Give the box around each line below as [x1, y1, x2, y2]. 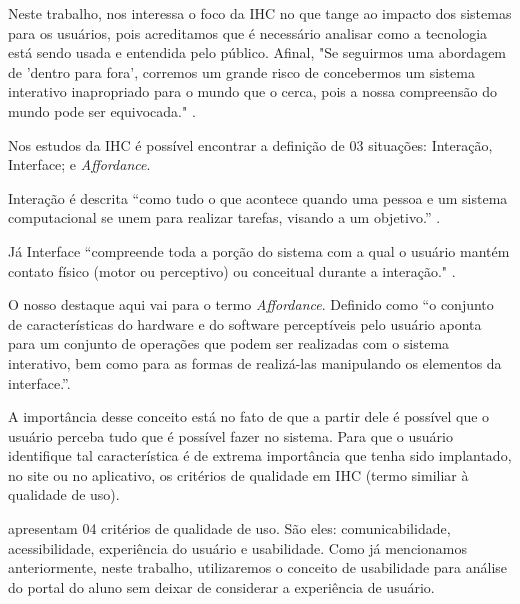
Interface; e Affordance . [8, 154, 151, 175]
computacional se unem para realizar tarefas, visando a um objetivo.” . [8, 207, 441, 228]
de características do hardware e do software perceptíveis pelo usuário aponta [8, 313, 482, 334]
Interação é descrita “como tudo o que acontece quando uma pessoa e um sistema [8, 187, 508, 208]
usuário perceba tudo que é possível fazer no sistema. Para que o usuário [8, 425, 453, 446]
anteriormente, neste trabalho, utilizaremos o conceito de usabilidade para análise [8, 557, 508, 578]
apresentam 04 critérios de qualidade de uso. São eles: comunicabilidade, [8, 518, 451, 539]
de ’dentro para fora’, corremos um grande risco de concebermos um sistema [8, 61, 475, 82]
